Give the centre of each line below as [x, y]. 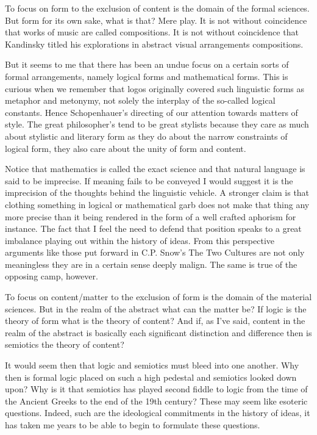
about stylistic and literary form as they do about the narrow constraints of [146, 136]
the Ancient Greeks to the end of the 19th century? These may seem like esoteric [156, 401]
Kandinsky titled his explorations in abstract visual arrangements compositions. [154, 44]
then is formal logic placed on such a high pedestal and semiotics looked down [151, 377]
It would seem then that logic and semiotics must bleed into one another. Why [152, 365]
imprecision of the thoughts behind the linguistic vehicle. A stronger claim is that [157, 192]
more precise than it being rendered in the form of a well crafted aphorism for [151, 216]
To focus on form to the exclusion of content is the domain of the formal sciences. [157, 8]
